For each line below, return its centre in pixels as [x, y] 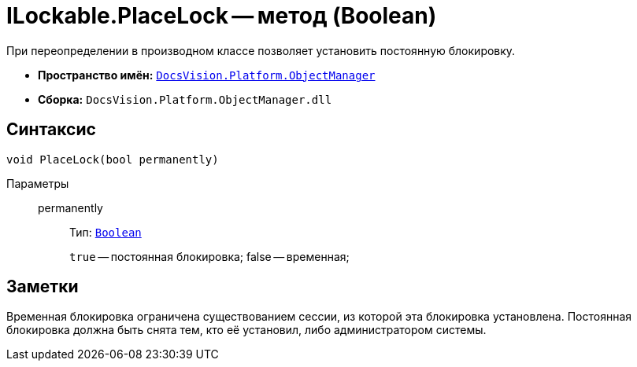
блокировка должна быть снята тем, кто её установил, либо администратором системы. [246, 330]
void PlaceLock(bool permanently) [113, 159]
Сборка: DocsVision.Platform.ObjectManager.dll [185, 99]
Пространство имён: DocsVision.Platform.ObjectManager [207, 75]
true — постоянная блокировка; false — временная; [209, 256]
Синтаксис [51, 130]
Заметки [43, 287]
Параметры [38, 183]
